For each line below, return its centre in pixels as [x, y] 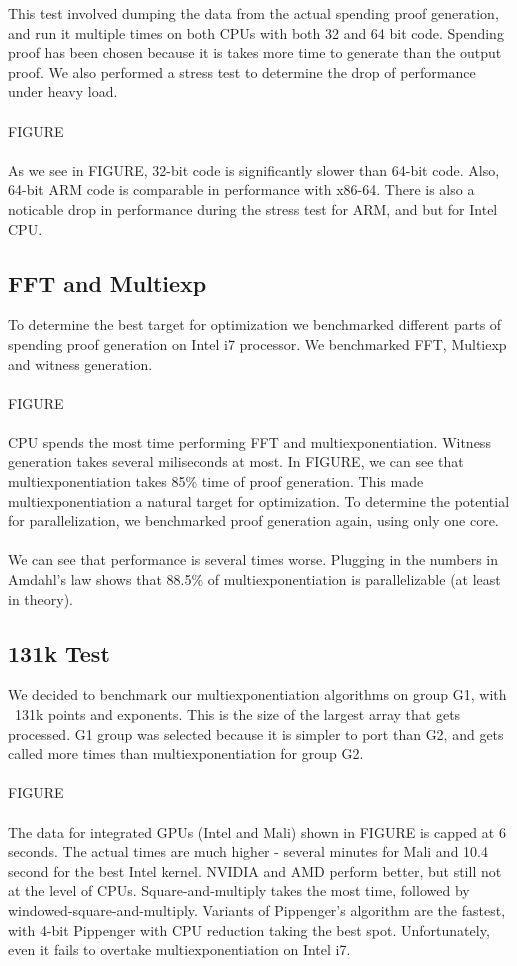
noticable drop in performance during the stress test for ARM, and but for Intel [253, 208]
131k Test [59, 652]
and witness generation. [80, 363]
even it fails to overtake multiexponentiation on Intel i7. [179, 949]
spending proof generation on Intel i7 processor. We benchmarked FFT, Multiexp [257, 343]
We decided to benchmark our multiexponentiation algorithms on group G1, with [257, 694]
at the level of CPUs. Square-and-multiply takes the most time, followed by [239, 890]
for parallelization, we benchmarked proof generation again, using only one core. [253, 520]
